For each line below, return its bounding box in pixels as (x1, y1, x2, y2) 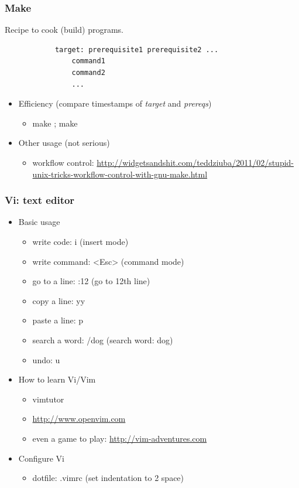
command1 (71, 57, 105, 66)
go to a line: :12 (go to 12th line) (32, 275, 150, 287)
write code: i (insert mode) (32, 235, 129, 247)
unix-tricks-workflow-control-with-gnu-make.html (32, 168, 208, 180)
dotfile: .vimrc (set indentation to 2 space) (32, 472, 184, 484)
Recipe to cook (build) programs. (5, 23, 123, 36)
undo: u (32, 353, 60, 366)
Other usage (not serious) (18, 136, 110, 149)
